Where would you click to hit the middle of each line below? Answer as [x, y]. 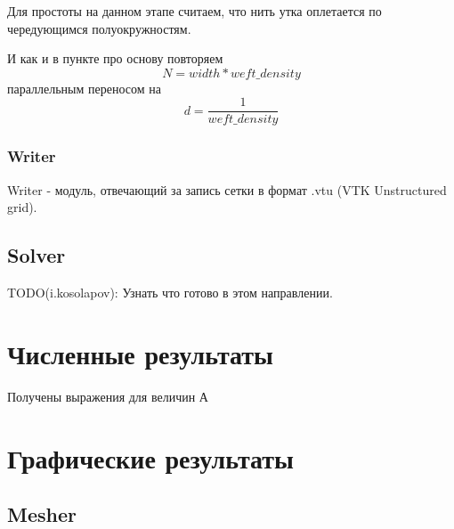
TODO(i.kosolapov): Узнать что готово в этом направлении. [170, 293]
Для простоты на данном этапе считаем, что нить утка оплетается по [195, 11]
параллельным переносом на [84, 88]
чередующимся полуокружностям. [99, 28]
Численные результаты [140, 353]
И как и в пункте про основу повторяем [115, 58]
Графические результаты [150, 457]
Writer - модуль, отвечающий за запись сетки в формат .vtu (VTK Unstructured [227, 189]
